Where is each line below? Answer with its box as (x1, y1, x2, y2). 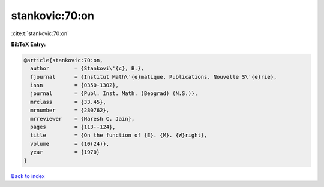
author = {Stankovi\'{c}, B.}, (30, 65, 144, 72)
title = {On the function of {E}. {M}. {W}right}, (30, 132, 208, 139)
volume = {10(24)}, (30, 140, 110, 147)
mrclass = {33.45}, (30, 99, 106, 105)
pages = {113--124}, (30, 124, 116, 131)
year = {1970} (30, 149, 100, 155)
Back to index (11, 172, 45, 179)
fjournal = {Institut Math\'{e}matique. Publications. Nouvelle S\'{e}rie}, (30, 73, 277, 80)
